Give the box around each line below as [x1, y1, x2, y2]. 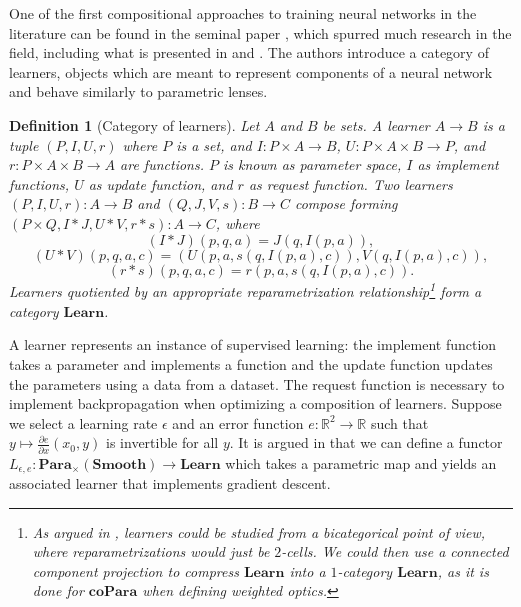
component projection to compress [32, 560, 239, 581]
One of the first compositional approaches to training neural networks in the [9, 3, 477, 23]
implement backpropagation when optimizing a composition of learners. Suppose [9, 393, 502, 414]
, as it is [437, 560, 489, 581]
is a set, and [176, 134, 252, 155]
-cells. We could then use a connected [281, 541, 509, 562]
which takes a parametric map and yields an [225, 452, 497, 473]
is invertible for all [106, 432, 219, 453]
